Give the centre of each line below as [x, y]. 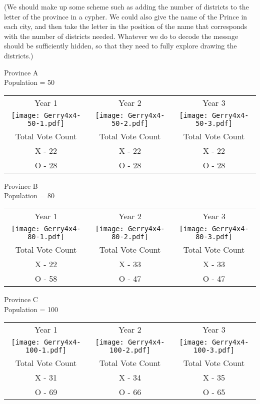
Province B [21, 186]
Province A [21, 72]
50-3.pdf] [214, 123]
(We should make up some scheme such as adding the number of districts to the [126, 6]
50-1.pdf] [46, 123]
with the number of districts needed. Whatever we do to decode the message [121, 36]
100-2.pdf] [130, 350]
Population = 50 [29, 82]
